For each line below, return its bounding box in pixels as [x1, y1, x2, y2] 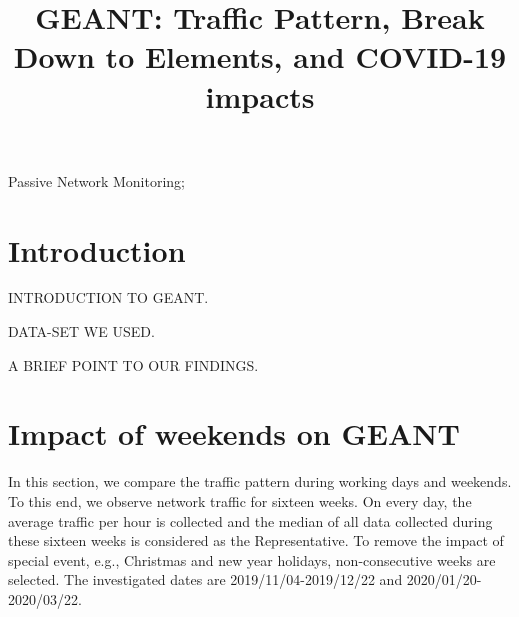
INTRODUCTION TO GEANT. [8, 287, 209, 308]
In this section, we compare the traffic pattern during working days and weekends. [8, 471, 512, 492]
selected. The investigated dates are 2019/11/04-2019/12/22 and [8, 569, 403, 590]
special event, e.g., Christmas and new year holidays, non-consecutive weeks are [8, 549, 496, 570]
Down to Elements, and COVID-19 [13, 36, 507, 77]
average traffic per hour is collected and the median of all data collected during [8, 510, 493, 531]
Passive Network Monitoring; [8, 170, 185, 191]
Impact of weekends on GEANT [8, 413, 460, 454]
